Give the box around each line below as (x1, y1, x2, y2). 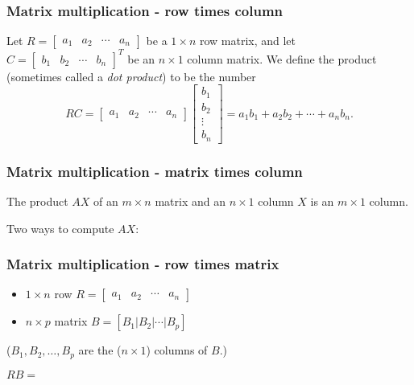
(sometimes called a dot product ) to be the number (6, 68, 256, 84)
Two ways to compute (6, 219, 114, 236)
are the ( (78, 342, 122, 358)
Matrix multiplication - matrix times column (6, 161, 303, 181)
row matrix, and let (199, 32, 296, 49)
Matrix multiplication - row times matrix (6, 254, 279, 274)
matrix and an (155, 193, 226, 210)
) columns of (146, 342, 208, 358)
